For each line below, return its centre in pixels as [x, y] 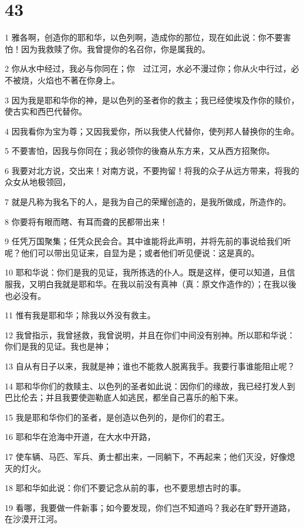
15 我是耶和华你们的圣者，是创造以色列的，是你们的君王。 [117, 417]
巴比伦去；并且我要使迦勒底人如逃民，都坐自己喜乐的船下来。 [124, 397]
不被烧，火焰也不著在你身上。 [62, 80]
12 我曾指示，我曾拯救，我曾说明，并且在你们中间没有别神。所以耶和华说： [150, 334]
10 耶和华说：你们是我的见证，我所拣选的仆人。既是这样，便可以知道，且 [146, 272]
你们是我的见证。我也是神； [58, 346]
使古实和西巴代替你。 [46, 111]
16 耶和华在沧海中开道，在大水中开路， [80, 437]
